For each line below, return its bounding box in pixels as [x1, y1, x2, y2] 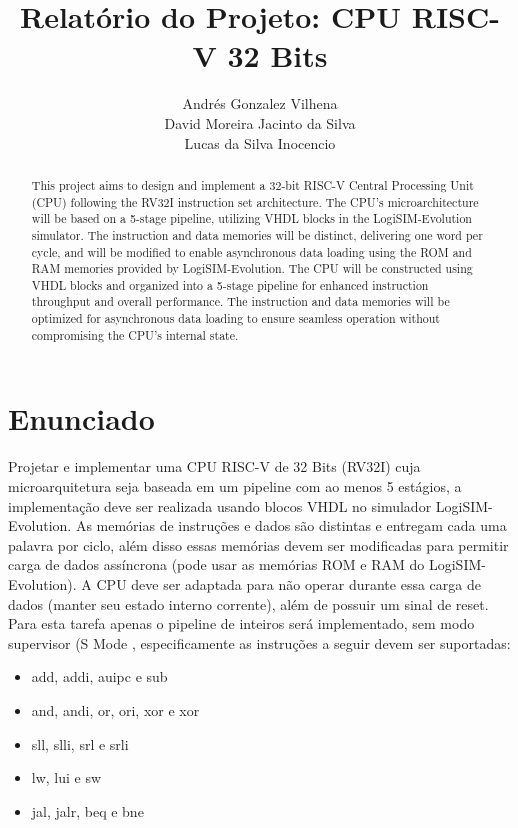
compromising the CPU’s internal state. [31, 326, 239, 343]
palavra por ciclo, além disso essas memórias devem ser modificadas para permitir [8, 534, 509, 555]
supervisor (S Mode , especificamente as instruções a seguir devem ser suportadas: [8, 632, 511, 653]
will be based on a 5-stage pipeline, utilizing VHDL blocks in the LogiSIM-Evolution [31, 210, 472, 227]
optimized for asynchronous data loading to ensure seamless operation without [31, 310, 440, 327]
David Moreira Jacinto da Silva [164, 112, 356, 133]
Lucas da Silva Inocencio [184, 132, 336, 153]
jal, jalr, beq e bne [31, 800, 144, 821]
